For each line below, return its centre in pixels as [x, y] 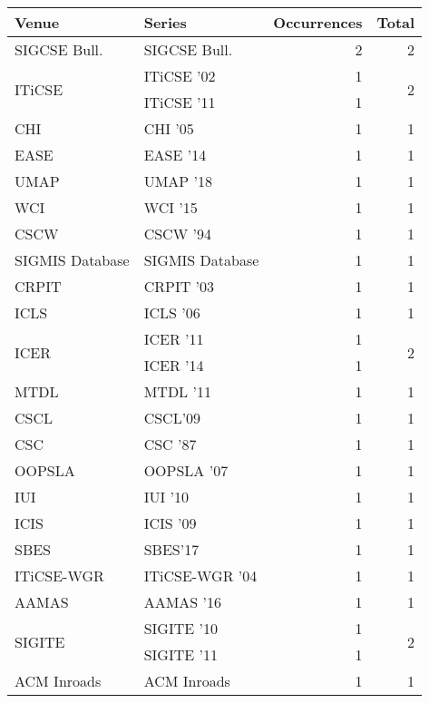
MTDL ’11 [177, 391]
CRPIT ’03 [179, 286]
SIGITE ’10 [180, 628]
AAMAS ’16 [183, 602]
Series [165, 22]
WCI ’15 [171, 207]
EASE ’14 [175, 155]
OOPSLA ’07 [186, 470]
